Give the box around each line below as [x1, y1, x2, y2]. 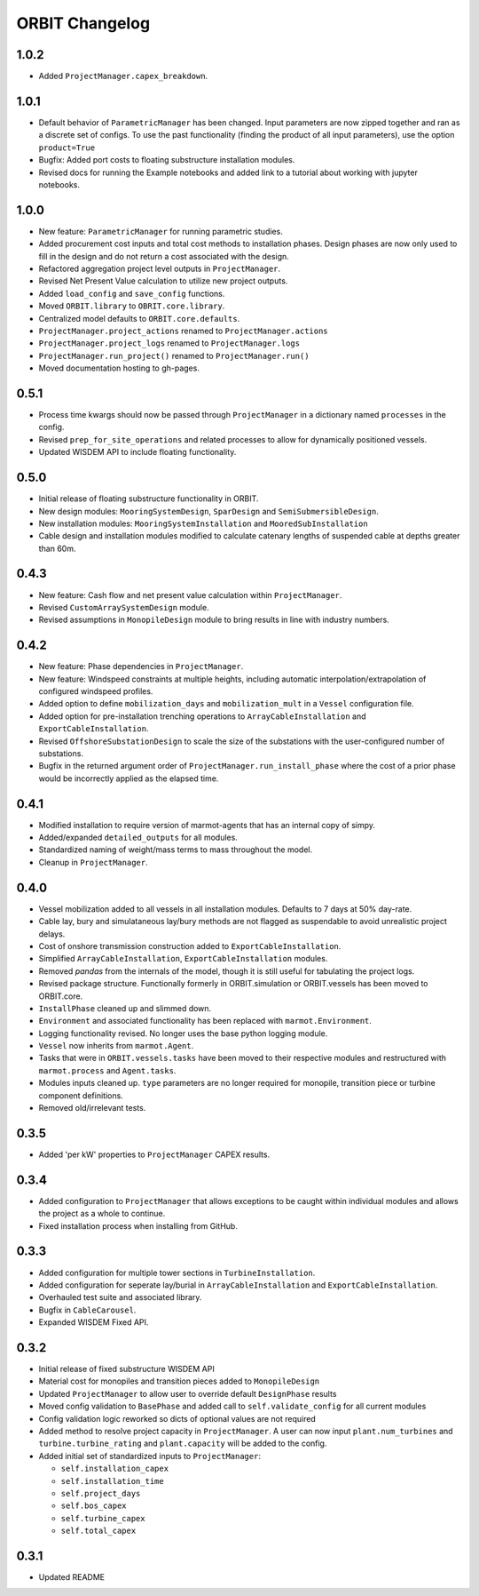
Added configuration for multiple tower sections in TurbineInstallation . [38, 1267, 316, 1278]
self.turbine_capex [60, 1513, 145, 1523]
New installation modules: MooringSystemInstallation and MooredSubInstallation [38, 518, 368, 529]
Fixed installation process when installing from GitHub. [38, 1220, 239, 1231]
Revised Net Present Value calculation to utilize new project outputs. [38, 275, 288, 286]
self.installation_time [60, 1476, 164, 1486]
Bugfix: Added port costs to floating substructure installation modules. [38, 155, 295, 165]
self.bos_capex [60, 1501, 128, 1511]
